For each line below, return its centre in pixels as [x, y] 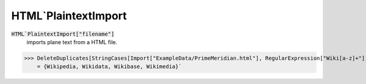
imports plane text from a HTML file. [72, 42]
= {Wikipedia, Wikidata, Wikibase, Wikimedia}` [109, 67]
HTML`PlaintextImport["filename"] [63, 34]
